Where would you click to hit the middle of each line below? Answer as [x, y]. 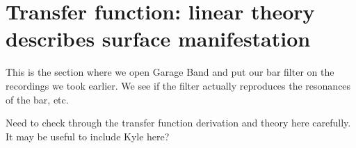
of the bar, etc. [37, 99]
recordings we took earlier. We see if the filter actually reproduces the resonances [178, 85]
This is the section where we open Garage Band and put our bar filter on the [170, 72]
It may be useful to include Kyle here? [88, 136]
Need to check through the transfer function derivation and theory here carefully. [178, 123]
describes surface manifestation [158, 39]
